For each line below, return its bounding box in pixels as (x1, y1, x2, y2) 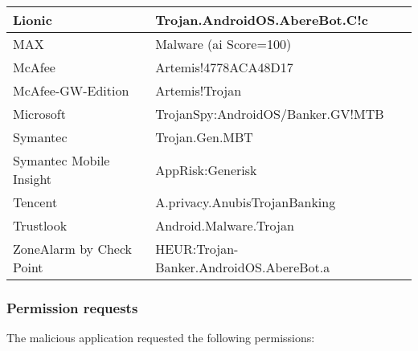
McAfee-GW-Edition (13, 81, 129, 100)
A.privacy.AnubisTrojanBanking (155, 193, 336, 211)
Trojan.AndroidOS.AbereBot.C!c (155, 10, 368, 29)
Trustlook (13, 216, 68, 235)
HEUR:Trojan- (155, 239, 239, 258)
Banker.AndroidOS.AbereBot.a (155, 258, 330, 276)
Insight (13, 169, 52, 188)
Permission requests (6, 297, 138, 317)
